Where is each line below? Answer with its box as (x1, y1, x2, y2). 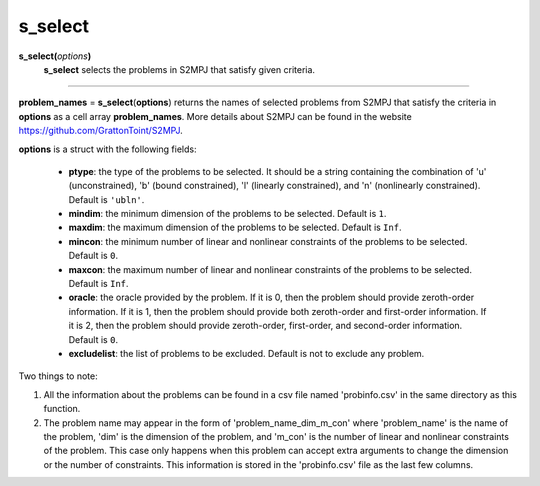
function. (43, 403, 81, 415)
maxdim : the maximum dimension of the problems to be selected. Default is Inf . (68, 221, 402, 234)
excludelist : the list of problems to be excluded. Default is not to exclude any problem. (68, 347, 425, 359)
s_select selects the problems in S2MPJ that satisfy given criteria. (43, 63, 315, 75)
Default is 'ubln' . (68, 193, 145, 205)
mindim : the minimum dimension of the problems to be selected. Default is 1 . (68, 208, 387, 220)
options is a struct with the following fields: (18, 143, 197, 155)
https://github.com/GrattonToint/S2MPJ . (18, 125, 184, 137)
